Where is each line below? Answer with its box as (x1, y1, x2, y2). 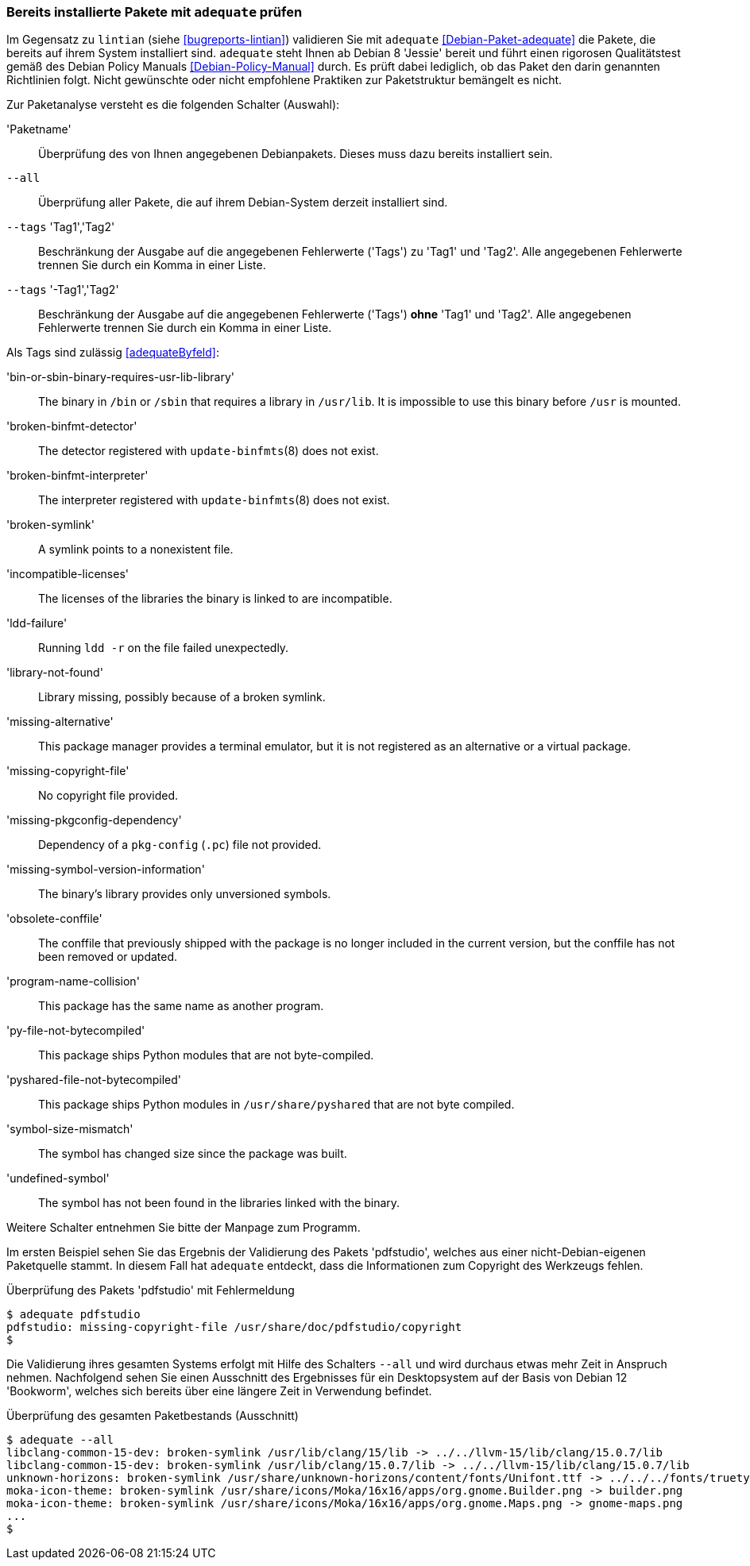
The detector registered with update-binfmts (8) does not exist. (38, 444, 379, 458)
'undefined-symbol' (6, 1171, 110, 1186)
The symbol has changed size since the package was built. (38, 1147, 347, 1161)
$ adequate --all (6, 1433, 114, 1447)
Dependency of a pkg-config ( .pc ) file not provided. (38, 838, 322, 852)
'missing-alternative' (6, 715, 114, 729)
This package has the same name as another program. (38, 999, 324, 1013)
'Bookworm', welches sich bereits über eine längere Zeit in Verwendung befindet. (6, 1384, 432, 1398)
